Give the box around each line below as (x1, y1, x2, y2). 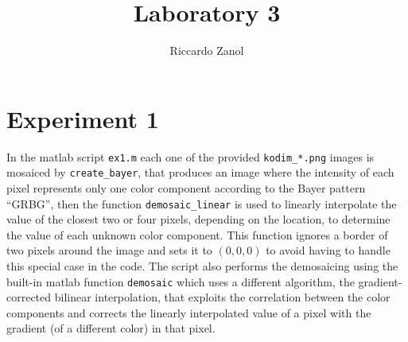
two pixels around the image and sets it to (6, 242, 212, 258)
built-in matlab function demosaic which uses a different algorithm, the (6, 273, 355, 290)
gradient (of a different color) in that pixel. (6, 320, 216, 336)
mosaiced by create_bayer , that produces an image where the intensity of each (6, 164, 394, 181)
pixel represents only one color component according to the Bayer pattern (6, 179, 366, 196)
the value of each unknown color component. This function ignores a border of (6, 226, 388, 243)
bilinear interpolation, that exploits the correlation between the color (54, 289, 391, 305)
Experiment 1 (6, 102, 159, 134)
